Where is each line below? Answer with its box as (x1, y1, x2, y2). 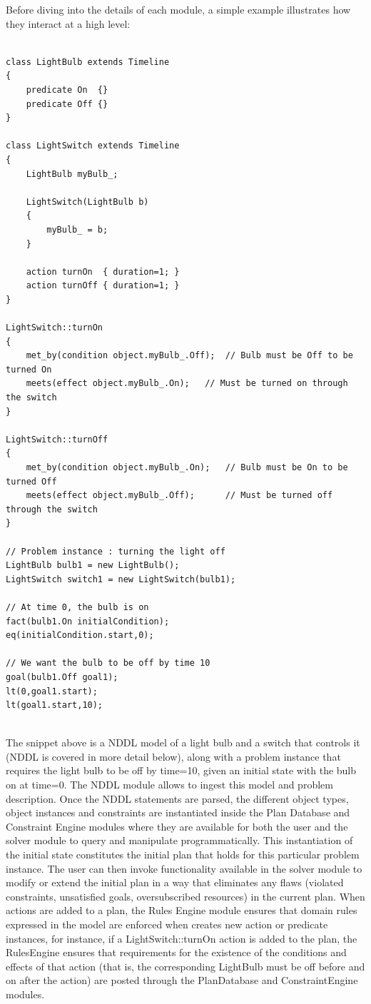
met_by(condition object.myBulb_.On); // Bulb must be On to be (26, 462, 348, 472)
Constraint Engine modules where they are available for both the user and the (6, 818, 348, 833)
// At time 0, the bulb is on (6, 602, 149, 612)
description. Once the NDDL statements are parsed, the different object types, (6, 791, 349, 806)
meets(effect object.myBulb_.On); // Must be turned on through (26, 378, 348, 389)
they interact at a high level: (6, 16, 131, 31)
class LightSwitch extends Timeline (6, 141, 180, 151)
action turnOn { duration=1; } (26, 266, 180, 277)
